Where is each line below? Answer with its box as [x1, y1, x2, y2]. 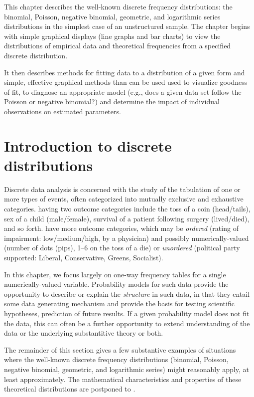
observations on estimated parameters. [4, 106, 121, 116]
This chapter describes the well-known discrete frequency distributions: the [4, 1, 233, 11]
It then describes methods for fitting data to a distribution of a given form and [4, 67, 245, 77]
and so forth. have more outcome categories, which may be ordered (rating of [4, 223, 239, 233]
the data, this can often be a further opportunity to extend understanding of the [4, 318, 250, 328]
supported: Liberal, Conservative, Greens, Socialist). [4, 252, 163, 262]
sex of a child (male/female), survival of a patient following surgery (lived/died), [4, 213, 250, 223]
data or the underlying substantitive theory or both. [4, 328, 163, 338]
